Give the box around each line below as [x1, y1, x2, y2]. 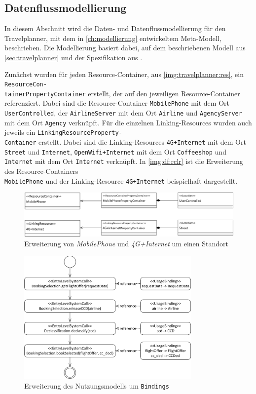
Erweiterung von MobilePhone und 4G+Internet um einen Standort [24, 238, 228, 248]
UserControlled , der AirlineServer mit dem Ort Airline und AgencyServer [4, 108, 242, 118]
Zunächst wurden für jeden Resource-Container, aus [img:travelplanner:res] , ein [4, 69, 244, 79]
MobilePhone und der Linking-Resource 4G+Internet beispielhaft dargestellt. [4, 175, 238, 186]
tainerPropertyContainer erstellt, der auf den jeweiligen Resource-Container [4, 88, 240, 98]
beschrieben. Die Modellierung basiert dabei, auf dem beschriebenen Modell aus [4, 42, 246, 53]
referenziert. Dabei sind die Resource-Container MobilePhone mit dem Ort [4, 98, 229, 108]
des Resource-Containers [4, 166, 78, 176]
